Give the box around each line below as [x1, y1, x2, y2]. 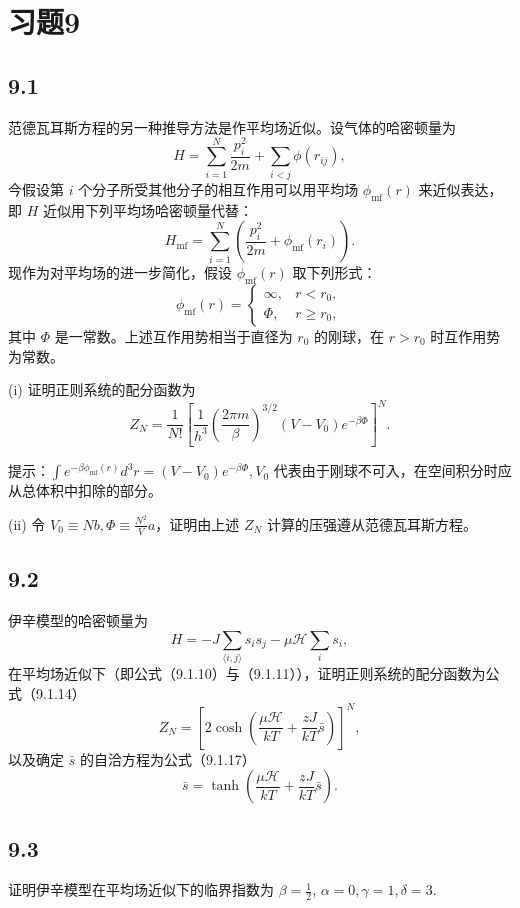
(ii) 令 [8, 513, 46, 534]
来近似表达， [418, 178, 503, 199]
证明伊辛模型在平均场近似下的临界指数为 [8, 879, 274, 900]
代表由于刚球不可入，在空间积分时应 [273, 460, 512, 481]
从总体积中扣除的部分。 [8, 480, 162, 501]
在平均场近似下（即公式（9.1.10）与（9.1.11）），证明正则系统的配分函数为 [8, 662, 486, 683]
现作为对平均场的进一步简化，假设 [8, 262, 232, 283]
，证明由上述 [155, 513, 240, 534]
